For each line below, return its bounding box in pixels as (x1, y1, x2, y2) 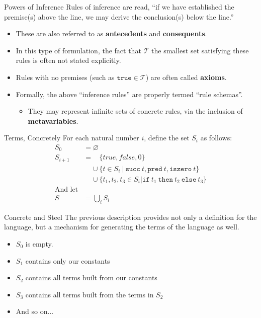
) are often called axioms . (145, 71, 227, 82)
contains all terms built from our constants (25, 272, 157, 283)
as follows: (200, 132, 232, 143)
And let (54, 186, 78, 193)
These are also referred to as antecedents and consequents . (16, 28, 207, 39)
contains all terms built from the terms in (25, 289, 154, 299)
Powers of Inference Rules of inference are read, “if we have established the (4, 2, 234, 12)
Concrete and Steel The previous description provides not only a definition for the (4, 211, 257, 222)
